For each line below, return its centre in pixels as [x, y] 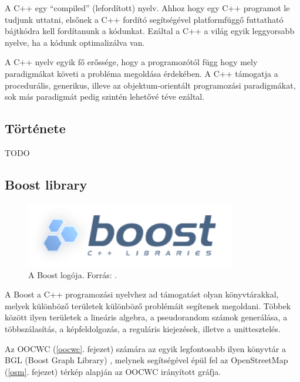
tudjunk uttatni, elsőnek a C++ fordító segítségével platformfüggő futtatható [144, 19]
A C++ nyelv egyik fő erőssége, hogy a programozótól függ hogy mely [131, 62]
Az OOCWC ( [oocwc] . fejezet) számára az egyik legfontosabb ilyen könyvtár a [145, 348]
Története [35, 128]
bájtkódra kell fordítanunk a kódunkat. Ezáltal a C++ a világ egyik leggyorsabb [150, 31]
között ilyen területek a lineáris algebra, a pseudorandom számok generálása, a [146, 317]
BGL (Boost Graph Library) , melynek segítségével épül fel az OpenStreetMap [146, 360]
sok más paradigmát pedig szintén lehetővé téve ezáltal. [105, 97]
